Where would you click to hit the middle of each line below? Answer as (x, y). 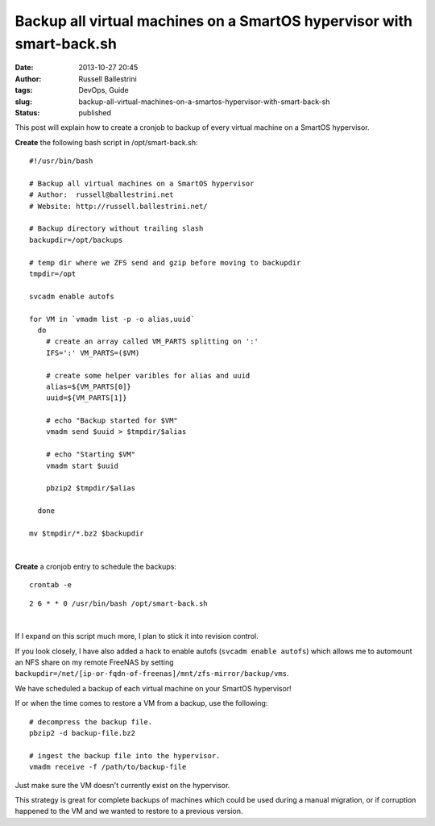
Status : (27, 112)
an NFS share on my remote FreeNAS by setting (94, 662)
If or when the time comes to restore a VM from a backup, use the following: (141, 703)
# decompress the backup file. (91, 722)
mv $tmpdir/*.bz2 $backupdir (87, 533)
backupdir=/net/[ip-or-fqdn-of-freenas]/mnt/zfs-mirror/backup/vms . (152, 674)
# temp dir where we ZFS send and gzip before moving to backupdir (165, 263)
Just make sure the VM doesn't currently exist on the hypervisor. (122, 785)
